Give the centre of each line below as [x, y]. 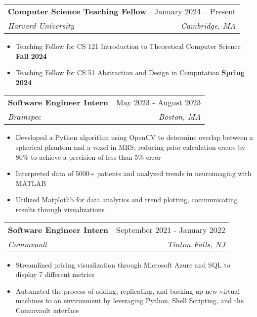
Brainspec [25, 117]
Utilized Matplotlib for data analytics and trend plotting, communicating [127, 200]
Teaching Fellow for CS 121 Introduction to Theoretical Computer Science [128, 46]
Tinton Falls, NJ [196, 244]
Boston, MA [180, 117]
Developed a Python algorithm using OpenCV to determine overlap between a [134, 137]
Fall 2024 [31, 56]
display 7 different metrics [55, 274]
